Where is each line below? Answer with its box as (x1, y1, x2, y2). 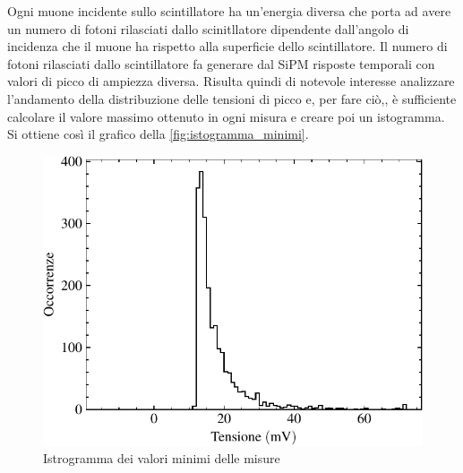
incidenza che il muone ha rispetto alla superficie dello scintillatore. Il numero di (7, 37, 448, 56)
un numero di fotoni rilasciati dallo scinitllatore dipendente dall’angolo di (7, 19, 409, 38)
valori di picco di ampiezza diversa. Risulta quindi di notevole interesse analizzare (7, 72, 455, 90)
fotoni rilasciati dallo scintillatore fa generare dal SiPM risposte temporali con (7, 54, 435, 73)
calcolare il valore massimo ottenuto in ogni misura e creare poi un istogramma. (7, 107, 445, 125)
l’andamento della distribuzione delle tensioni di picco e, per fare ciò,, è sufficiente (7, 89, 457, 107)
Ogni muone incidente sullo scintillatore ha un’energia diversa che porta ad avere (7, 2, 451, 20)
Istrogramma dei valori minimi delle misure (43, 449, 280, 468)
